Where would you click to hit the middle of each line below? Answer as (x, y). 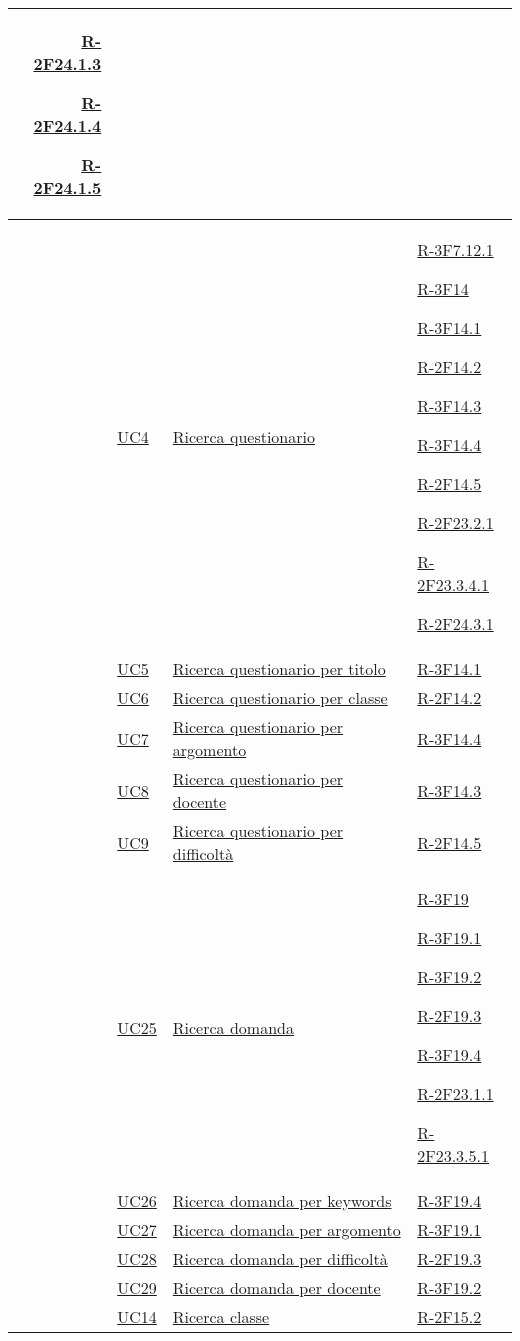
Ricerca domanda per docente (276, 1287)
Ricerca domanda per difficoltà (280, 1258)
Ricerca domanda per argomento (286, 1229)
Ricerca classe (221, 1316)
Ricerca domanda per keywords (282, 1200)
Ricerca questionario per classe (280, 697)
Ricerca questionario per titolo (279, 668)
